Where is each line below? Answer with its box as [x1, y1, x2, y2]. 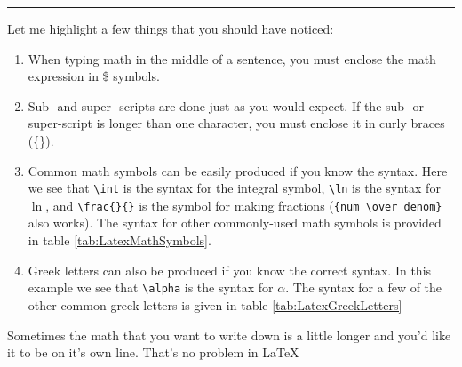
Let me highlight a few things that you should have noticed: [7, 20, 334, 37]
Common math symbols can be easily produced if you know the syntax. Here [28, 161, 448, 180]
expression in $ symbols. [28, 67, 160, 85]
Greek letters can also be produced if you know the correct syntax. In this [28, 260, 432, 279]
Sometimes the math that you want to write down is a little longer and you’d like [7, 325, 451, 344]
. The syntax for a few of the [285, 278, 442, 297]
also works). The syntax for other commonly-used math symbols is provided [28, 213, 442, 232]
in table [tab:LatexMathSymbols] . [28, 231, 211, 250]
